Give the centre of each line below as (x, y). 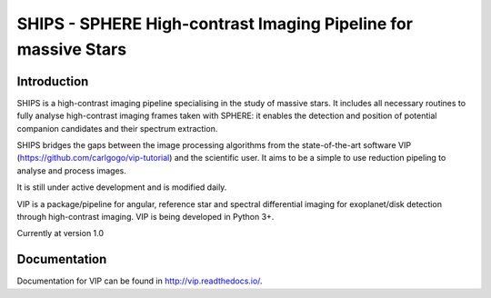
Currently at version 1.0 (60, 233)
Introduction (53, 81)
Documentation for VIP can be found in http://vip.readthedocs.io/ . (140, 281)
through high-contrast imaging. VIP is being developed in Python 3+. (145, 216)
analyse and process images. (72, 170)
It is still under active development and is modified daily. (122, 187)
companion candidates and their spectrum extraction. (117, 128)
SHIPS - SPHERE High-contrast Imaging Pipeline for (215, 24)
